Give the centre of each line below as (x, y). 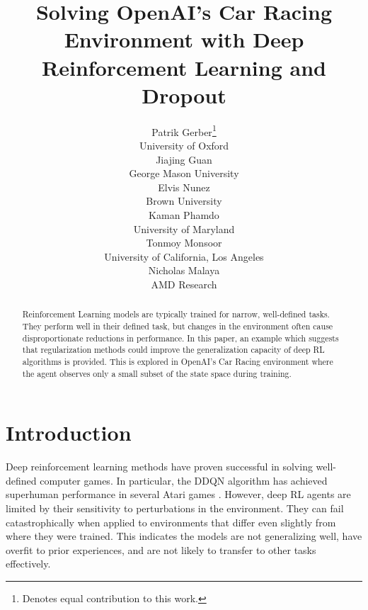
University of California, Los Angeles (184, 256)
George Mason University (184, 173)
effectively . (28, 564)
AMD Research (184, 284)
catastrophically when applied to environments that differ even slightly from (171, 522)
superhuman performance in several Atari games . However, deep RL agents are (178, 494)
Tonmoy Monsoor (184, 243)
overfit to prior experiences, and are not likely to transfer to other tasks (161, 549)
